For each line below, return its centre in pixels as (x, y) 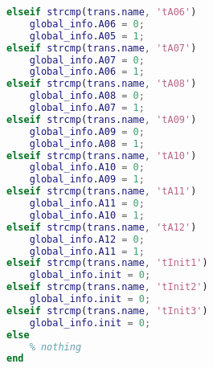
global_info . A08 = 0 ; (87, 96)
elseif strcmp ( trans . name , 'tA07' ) (102, 48)
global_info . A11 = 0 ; (87, 203)
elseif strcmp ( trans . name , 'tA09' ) (102, 119)
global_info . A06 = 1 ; (87, 72)
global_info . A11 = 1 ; (87, 251)
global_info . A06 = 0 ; (87, 24)
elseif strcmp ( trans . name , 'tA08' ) (102, 84)
